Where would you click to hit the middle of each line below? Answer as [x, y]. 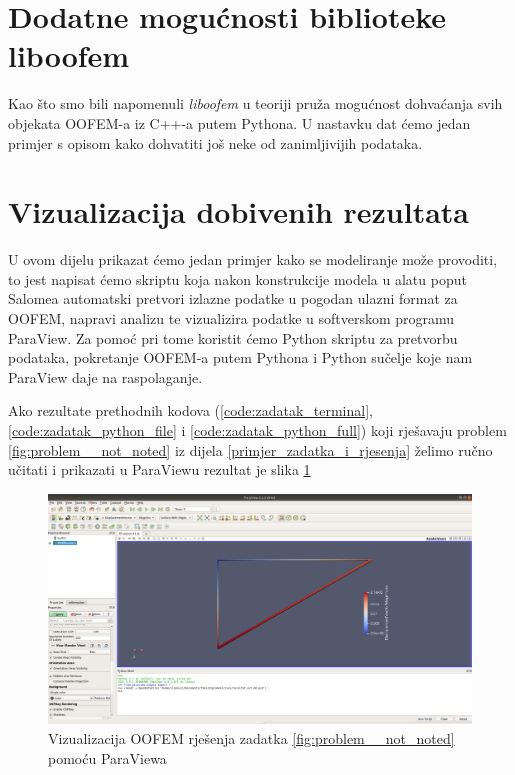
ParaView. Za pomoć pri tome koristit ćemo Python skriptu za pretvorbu [233, 337]
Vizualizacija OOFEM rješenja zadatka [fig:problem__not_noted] [251, 737]
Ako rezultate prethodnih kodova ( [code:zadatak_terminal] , [190, 410]
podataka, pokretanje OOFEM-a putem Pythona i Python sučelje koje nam [240, 357]
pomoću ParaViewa [107, 757]
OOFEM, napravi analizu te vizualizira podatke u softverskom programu [231, 318]
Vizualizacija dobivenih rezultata [238, 211]
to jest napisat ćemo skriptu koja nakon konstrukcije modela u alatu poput [237, 278]
